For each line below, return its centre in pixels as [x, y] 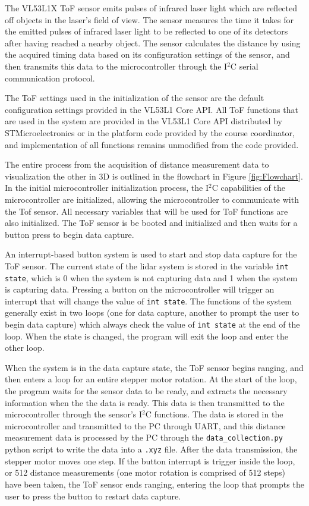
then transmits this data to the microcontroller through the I [116, 66]
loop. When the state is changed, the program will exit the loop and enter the [147, 336]
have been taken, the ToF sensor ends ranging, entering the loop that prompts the [154, 484]
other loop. [25, 348]
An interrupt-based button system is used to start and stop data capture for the [151, 254]
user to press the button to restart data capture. [93, 496]
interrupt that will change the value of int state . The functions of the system [148, 301]
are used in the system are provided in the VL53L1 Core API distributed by [144, 121]
